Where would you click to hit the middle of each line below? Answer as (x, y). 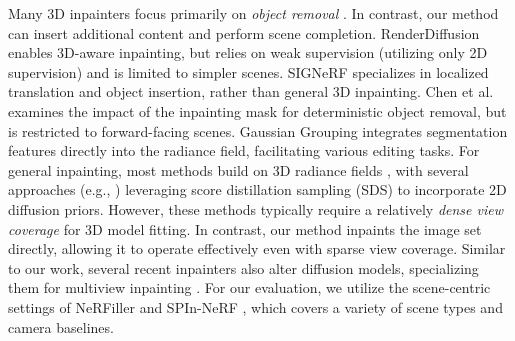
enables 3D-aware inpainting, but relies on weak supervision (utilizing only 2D (248, 52)
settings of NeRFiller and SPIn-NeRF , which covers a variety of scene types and (255, 306)
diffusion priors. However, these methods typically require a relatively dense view (255, 208)
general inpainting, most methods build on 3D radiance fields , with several (238, 169)
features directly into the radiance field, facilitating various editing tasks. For (244, 150)
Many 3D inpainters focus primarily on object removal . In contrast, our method (253, 13)
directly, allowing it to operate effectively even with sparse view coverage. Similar (257, 248)
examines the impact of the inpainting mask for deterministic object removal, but (257, 110)
